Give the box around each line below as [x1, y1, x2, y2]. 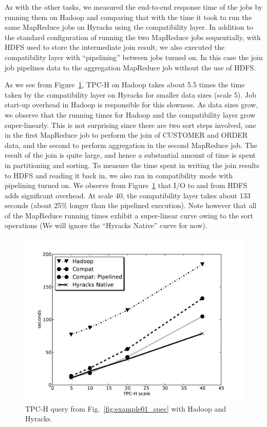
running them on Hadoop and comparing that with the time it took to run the [5, 11, 252, 22]
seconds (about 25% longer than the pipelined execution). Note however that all [5, 200, 257, 211]
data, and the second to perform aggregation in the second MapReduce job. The [5, 139, 258, 150]
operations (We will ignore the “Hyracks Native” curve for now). [5, 220, 207, 231]
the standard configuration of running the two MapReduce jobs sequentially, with [5, 31, 261, 42]
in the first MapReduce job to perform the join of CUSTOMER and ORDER [5, 129, 248, 140]
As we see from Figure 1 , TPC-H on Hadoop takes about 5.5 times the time [5, 79, 245, 90]
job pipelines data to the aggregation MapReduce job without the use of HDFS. [5, 62, 256, 72]
